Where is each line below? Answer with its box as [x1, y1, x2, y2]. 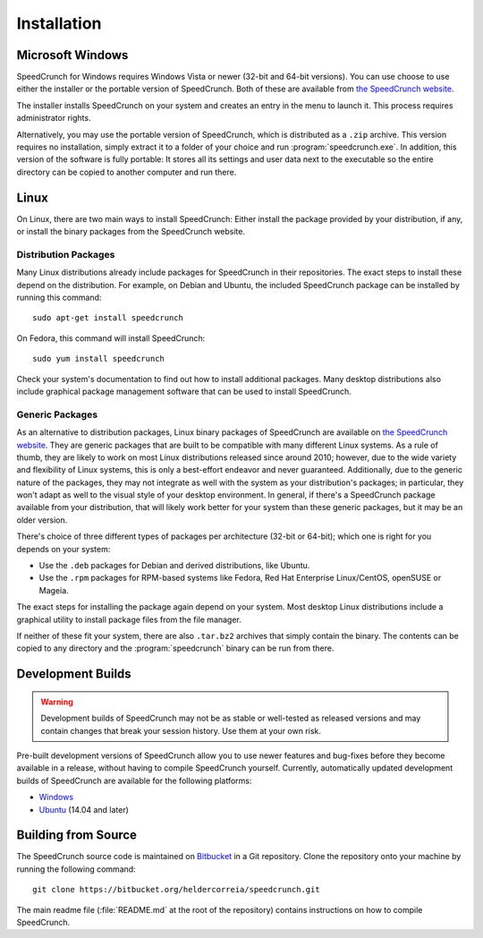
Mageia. [38, 584, 69, 595]
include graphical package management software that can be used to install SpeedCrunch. [16, 386, 352, 397]
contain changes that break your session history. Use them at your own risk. [40, 725, 321, 736]
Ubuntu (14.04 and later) [38, 804, 130, 814]
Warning [40, 696, 73, 707]
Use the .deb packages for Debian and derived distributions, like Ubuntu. [38, 560, 310, 571]
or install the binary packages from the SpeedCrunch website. [16, 226, 246, 237]
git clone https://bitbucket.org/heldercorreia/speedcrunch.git [32, 884, 321, 895]
